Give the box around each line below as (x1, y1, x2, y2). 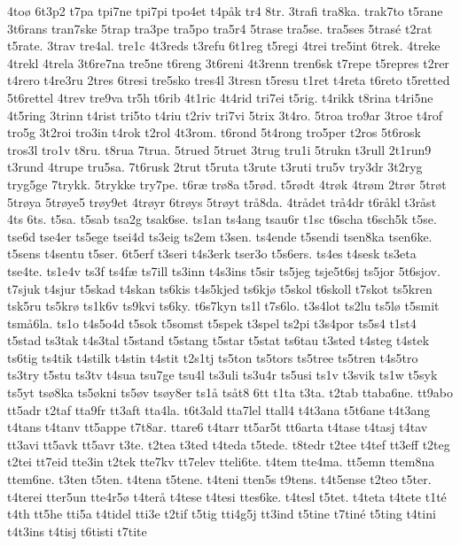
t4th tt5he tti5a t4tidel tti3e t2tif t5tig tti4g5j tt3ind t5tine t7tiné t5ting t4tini (7, 504, 436, 523)
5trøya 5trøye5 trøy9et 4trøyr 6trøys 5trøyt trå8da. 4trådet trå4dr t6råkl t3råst (7, 192, 437, 211)
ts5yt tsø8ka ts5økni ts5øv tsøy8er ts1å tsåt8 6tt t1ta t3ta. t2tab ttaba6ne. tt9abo (7, 383, 454, 402)
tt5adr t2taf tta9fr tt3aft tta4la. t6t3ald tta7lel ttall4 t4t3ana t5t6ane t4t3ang (7, 400, 431, 419)
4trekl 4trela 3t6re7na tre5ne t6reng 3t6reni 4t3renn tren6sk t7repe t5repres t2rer (7, 53, 449, 72)
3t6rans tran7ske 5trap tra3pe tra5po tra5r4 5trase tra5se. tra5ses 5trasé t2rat (7, 19, 433, 37)
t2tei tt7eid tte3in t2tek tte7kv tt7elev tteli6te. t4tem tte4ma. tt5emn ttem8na (7, 452, 435, 471)
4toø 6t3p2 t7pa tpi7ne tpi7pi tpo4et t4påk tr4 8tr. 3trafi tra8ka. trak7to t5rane (7, 2, 443, 19)
